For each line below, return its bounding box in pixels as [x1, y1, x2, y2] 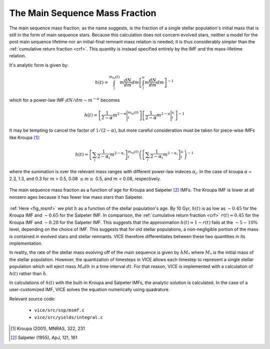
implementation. [9, 240, 42, 246]
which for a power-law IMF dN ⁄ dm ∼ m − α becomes [9, 96, 120, 103]
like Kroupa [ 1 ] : [9, 134, 40, 140]
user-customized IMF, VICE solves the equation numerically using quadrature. [9, 287, 170, 293]
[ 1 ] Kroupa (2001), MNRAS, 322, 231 [10, 325, 85, 332]
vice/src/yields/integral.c [34, 315, 103, 320]
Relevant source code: [9, 296, 56, 302]
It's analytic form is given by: [9, 62, 69, 68]
